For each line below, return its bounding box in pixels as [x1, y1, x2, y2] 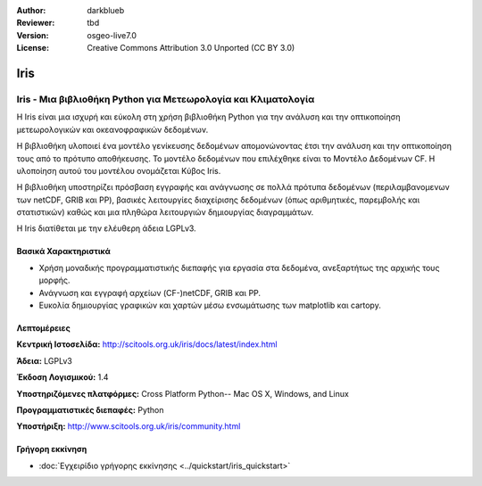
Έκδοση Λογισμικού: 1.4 [16, 372, 109, 383]
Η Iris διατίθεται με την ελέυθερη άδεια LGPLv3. [16, 223, 196, 234]
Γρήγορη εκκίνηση [16, 444, 87, 455]
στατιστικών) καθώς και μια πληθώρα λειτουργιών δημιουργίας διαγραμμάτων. [16, 207, 314, 218]
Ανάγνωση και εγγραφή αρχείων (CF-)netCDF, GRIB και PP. [38, 287, 262, 298]
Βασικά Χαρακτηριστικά [16, 246, 111, 257]
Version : [16, 29, 49, 40]
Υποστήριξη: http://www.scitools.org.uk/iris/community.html [16, 421, 241, 432]
